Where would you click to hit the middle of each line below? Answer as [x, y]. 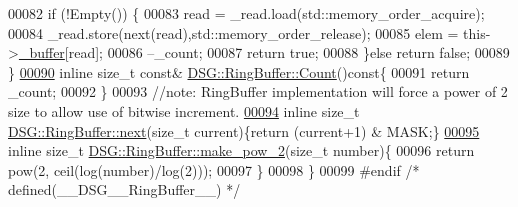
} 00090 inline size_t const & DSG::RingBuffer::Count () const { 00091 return [239, 71]
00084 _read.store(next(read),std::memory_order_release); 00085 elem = [233, 32]
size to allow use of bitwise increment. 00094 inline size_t [184, 110]
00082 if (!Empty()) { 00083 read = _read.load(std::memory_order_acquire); [246, 13]
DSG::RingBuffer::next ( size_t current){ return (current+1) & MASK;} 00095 [244, 130]
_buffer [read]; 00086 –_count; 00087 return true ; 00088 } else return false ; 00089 [264, 52]
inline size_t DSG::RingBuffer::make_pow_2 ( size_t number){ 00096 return [241, 150]
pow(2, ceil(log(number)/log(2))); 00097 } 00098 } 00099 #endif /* [214, 169]
